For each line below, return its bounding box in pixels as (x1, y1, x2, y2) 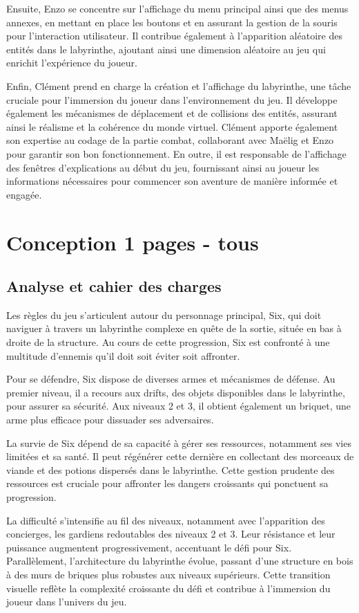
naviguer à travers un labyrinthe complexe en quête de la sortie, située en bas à (6, 321, 342, 336)
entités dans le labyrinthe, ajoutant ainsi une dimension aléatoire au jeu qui (6, 42, 326, 56)
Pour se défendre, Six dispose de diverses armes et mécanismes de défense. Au (6, 372, 336, 386)
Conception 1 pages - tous (6, 228, 259, 256)
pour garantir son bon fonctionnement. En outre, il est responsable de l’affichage (6, 146, 347, 161)
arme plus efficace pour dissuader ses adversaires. (6, 412, 214, 427)
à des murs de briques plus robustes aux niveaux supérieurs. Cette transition (6, 567, 331, 581)
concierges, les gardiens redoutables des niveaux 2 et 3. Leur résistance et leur (6, 527, 336, 541)
